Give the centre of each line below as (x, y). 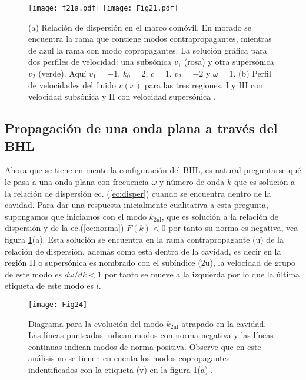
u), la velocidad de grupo (250, 262)
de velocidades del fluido (72, 85)
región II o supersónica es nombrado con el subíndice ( (103, 262)
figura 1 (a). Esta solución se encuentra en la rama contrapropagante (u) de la (144, 239)
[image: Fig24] (58, 304)
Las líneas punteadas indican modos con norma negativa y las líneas (151, 335)
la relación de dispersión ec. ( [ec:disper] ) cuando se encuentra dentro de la (138, 193)
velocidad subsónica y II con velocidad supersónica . (122, 96)
